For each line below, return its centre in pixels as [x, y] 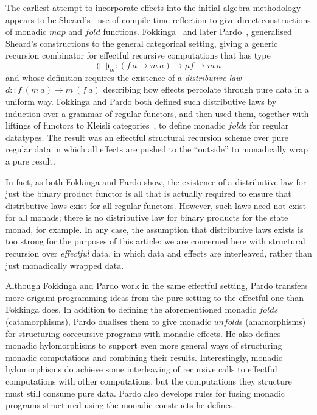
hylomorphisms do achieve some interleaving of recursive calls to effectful [141, 369]
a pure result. [30, 161]
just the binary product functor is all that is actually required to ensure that [148, 193]
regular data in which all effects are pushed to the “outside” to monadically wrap [157, 149]
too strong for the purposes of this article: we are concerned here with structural [155, 241]
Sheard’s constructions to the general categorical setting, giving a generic [142, 43]
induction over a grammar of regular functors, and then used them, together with [157, 113]
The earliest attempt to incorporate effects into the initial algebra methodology [153, 7]
